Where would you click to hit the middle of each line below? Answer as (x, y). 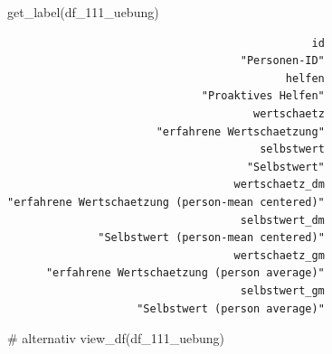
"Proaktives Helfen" (263, 96)
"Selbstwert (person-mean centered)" (211, 238)
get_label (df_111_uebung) (83, 12)
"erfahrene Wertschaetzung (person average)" (185, 273)
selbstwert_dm (282, 220)
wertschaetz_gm (279, 255)
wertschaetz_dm (279, 185)
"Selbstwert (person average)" (231, 308)
